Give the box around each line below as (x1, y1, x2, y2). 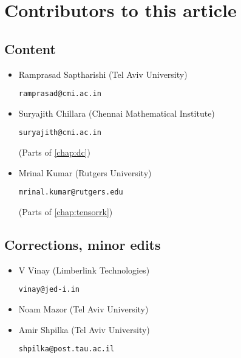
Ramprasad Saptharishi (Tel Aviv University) (18, 67, 188, 80)
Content (4, 39, 56, 58)
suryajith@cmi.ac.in (18, 128, 101, 137)
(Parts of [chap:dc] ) (18, 146, 90, 159)
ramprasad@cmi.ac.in (18, 89, 101, 98)
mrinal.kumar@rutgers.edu (18, 188, 123, 197)
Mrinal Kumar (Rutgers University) (18, 166, 152, 179)
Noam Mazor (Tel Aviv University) (18, 302, 149, 315)
